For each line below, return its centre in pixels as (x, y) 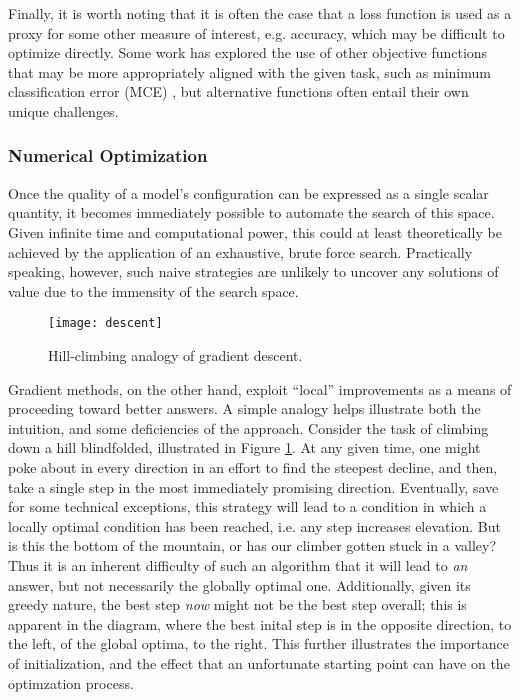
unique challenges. (63, 110)
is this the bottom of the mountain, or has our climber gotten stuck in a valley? (252, 545)
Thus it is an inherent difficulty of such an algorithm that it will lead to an (238, 564)
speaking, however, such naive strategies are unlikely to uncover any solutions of (253, 271)
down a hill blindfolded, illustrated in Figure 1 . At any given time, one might (244, 447)
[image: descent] (105, 323)
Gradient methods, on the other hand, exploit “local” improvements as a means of (260, 388)
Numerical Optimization (108, 155)
